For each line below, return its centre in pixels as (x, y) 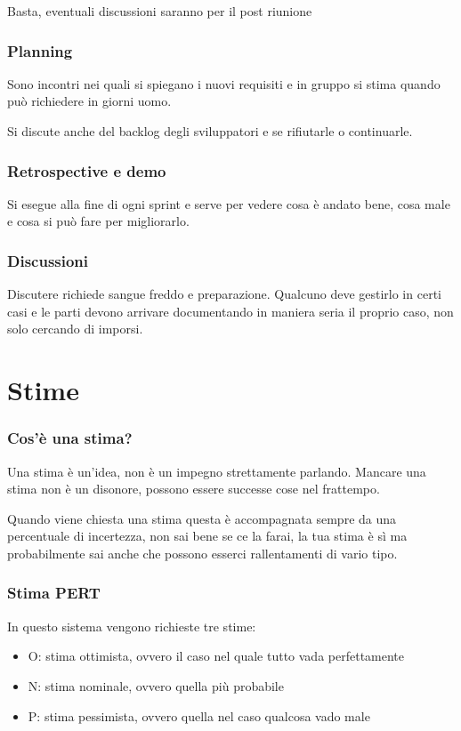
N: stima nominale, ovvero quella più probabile (156, 685)
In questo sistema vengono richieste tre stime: (132, 626)
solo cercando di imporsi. (75, 329)
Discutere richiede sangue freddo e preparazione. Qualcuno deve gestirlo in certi (224, 294)
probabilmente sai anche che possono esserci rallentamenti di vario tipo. (202, 553)
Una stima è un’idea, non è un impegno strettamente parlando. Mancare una (217, 471)
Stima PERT (54, 593)
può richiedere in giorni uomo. (89, 101)
